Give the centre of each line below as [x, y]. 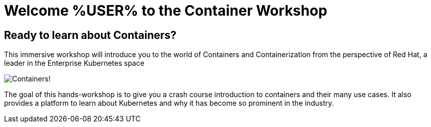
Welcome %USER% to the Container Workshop [166, 11]
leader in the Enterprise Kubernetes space [74, 63]
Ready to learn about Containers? [90, 35]
